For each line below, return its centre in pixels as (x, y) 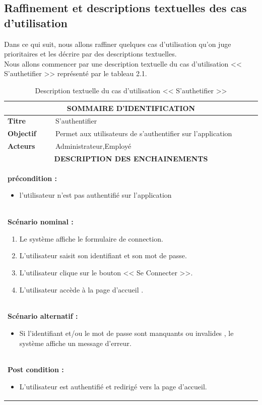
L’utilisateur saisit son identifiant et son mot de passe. (103, 255)
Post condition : (36, 369)
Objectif (22, 133)
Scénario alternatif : (43, 316)
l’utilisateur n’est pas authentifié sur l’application (95, 195)
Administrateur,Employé (93, 146)
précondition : (32, 178)
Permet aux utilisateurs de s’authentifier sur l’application (144, 133)
